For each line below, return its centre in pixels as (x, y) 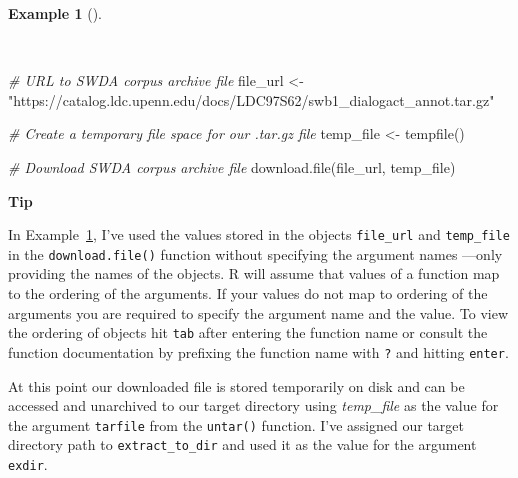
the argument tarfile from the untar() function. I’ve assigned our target (236, 424)
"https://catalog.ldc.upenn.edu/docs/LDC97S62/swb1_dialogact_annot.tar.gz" (251, 99)
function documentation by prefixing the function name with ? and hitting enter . (258, 351)
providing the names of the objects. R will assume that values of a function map (254, 273)
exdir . (28, 464)
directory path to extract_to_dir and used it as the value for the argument (242, 444)
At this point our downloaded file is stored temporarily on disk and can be (236, 385)
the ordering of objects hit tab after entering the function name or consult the (248, 332)
